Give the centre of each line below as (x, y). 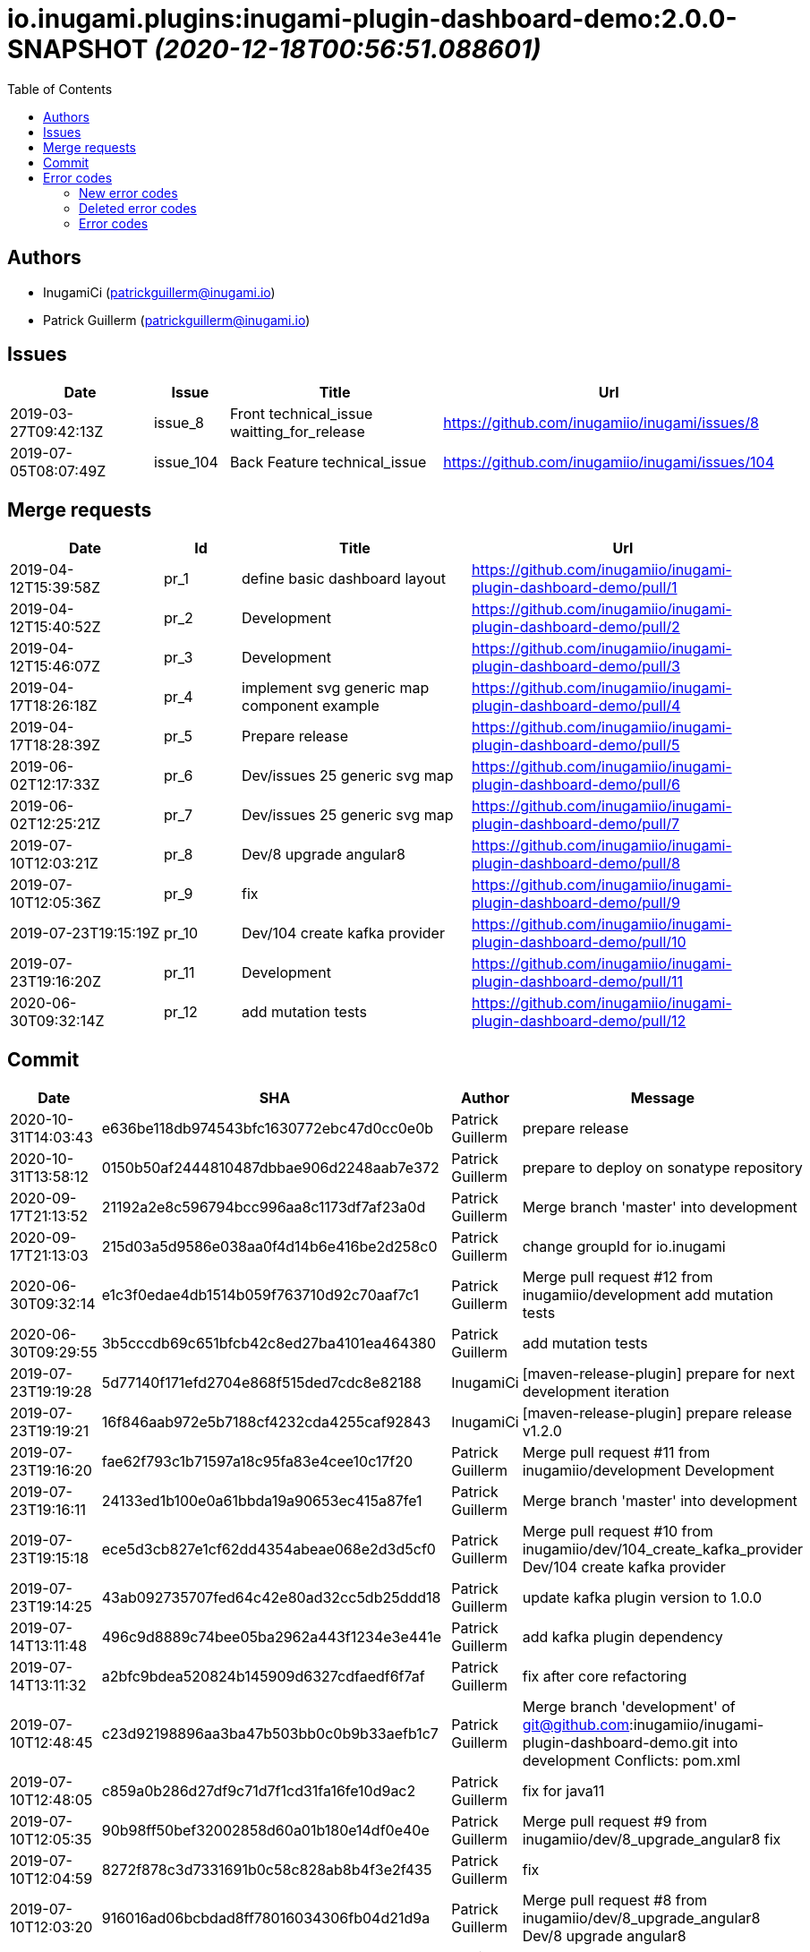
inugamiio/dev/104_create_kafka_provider (663, 1550)
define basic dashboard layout (344, 579)
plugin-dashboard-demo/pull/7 (576, 824)
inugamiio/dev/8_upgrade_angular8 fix (652, 1840)
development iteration (596, 1392)
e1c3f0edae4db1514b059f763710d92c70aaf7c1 (260, 1295)
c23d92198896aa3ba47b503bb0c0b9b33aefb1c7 (270, 1734)
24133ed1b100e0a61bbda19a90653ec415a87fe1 (262, 1501)
